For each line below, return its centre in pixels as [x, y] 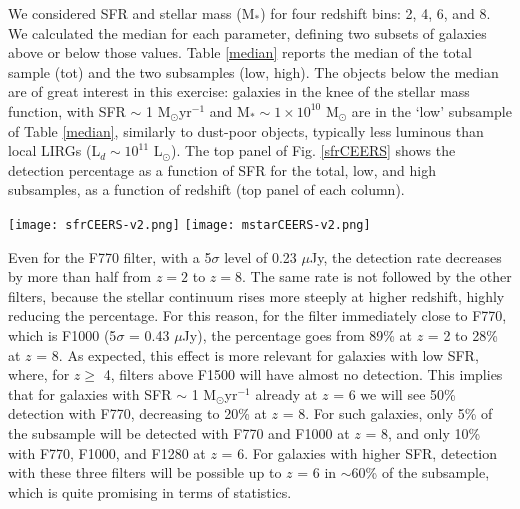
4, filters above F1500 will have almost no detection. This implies [303, 374]
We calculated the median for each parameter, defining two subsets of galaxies [247, 32]
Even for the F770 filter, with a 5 [110, 256]
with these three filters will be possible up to [145, 472]
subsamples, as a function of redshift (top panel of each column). [206, 189]
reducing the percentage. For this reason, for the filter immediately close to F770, [257, 315]
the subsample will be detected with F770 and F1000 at [179, 432]
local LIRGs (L [54, 150]
